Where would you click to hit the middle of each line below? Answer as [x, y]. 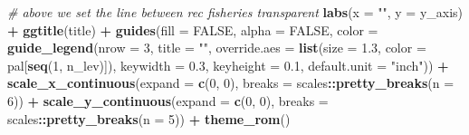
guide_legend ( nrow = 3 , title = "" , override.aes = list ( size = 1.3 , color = [217, 48]
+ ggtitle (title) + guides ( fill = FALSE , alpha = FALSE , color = [193, 29]
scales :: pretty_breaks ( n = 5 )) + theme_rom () [149, 118]
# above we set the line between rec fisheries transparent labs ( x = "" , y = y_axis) [235, 12]
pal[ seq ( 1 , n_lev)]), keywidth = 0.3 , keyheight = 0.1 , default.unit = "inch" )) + [228, 65]
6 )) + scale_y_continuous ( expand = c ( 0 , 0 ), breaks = [168, 100]
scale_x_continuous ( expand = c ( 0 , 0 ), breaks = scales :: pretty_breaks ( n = [231, 83]
